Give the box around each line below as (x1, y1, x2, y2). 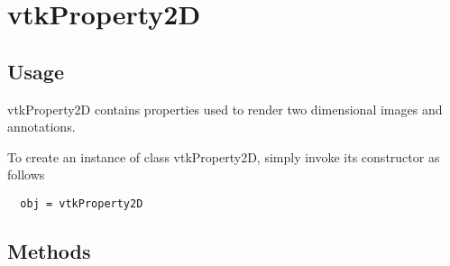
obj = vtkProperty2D (20, 197, 143, 210)
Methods (7, 237, 91, 264)
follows (7, 165, 45, 184)
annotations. (7, 117, 76, 136)
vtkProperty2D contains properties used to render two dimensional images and (7, 99, 443, 118)
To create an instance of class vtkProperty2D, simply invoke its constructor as (7, 147, 440, 166)
